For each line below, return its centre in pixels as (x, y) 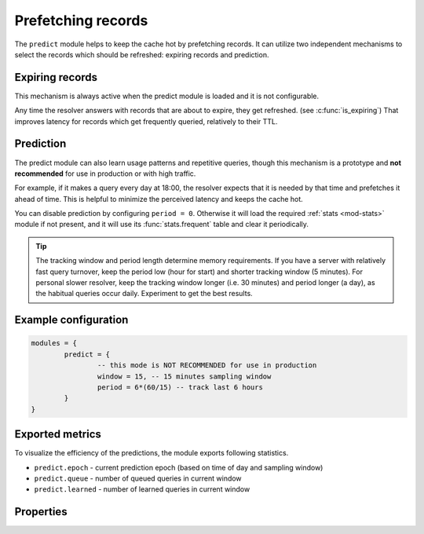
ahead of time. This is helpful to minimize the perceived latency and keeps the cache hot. (159, 199)
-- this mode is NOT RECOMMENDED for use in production (207, 366)
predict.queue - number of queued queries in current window (138, 478)
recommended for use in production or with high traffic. (105, 174)
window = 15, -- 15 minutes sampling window (184, 376)
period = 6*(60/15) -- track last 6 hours (180, 388)
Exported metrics (58, 435)
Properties (41, 512)
